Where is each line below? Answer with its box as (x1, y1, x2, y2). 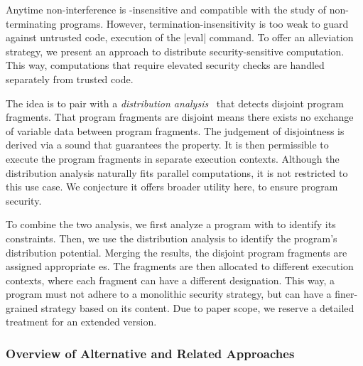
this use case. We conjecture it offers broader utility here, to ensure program (6, 179, 338, 194)
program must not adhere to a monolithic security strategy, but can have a (6, 286, 332, 301)
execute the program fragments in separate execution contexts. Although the (6, 151, 340, 166)
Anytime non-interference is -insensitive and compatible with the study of (6, 2, 327, 16)
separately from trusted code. (6, 71, 134, 86)
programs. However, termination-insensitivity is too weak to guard (60, 16, 349, 31)
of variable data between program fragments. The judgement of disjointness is (6, 123, 345, 138)
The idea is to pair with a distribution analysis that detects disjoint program (6, 95, 344, 110)
